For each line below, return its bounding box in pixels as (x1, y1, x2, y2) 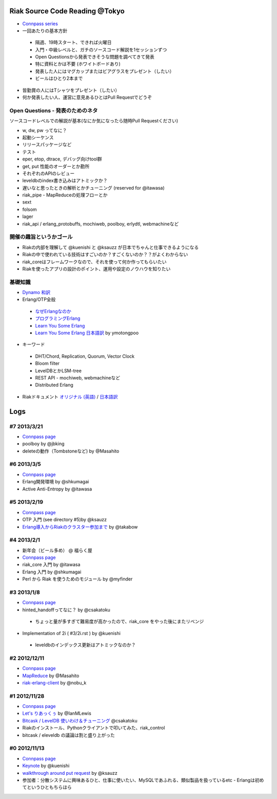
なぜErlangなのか (35, 308, 72, 314)
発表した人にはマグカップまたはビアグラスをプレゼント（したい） (35, 68, 174, 74)
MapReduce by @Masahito (22, 673, 80, 679)
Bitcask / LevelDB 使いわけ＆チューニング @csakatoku (22, 717, 138, 723)
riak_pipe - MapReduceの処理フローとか (22, 192, 108, 198)
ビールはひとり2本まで (35, 75, 83, 82)
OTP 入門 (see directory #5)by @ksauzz (22, 517, 107, 523)
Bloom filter (35, 360, 60, 367)
